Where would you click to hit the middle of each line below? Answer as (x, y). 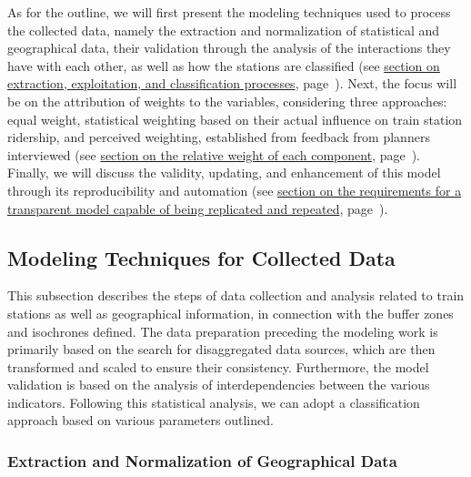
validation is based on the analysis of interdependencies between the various (219, 385)
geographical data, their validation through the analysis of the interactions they (229, 48)
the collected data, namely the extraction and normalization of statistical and (224, 30)
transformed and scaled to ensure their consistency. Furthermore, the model (218, 366)
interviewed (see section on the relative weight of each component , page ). (214, 154)
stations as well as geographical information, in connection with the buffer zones (230, 313)
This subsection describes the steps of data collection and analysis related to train (236, 295)
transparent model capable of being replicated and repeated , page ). (198, 208)
